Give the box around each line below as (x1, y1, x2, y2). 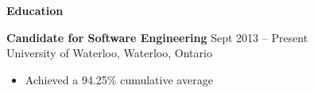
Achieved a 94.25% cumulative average (25, 71, 213, 87)
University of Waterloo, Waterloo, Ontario (6, 45, 212, 61)
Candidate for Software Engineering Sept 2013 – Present (6, 29, 308, 45)
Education (6, 2, 64, 18)
